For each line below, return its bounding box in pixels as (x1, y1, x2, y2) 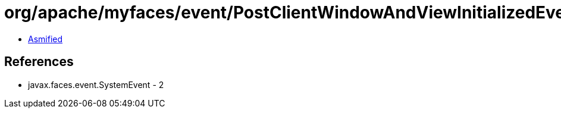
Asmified (28, 33, 63, 44)
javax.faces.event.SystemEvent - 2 (28, 79, 164, 90)
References (4, 54, 74, 70)
